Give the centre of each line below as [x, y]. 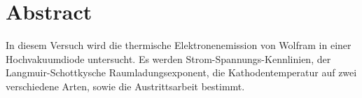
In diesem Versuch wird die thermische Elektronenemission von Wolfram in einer [179, 45]
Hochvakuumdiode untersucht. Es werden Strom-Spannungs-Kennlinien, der [168, 58]
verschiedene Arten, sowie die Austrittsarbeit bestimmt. [125, 86]
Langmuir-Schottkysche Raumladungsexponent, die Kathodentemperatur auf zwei [181, 72]
